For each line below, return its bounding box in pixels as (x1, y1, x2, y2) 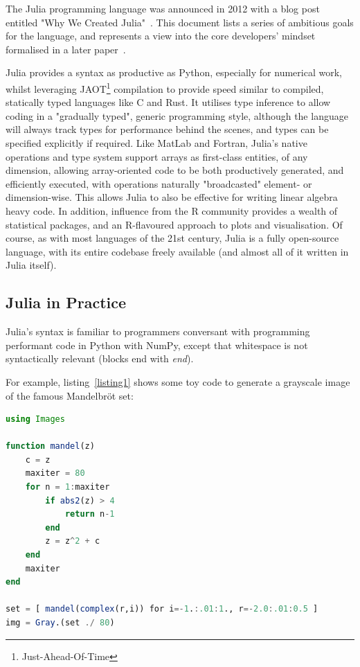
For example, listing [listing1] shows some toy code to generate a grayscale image (6, 374, 350, 389)
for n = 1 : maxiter (25, 482, 110, 492)
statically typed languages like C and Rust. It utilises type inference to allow (6, 95, 331, 109)
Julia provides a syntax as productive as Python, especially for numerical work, (6, 65, 342, 80)
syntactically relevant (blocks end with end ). (6, 351, 194, 366)
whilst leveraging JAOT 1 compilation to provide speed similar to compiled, (6, 79, 324, 96)
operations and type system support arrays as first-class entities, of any (6, 149, 308, 163)
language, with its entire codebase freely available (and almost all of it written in (6, 244, 349, 258)
